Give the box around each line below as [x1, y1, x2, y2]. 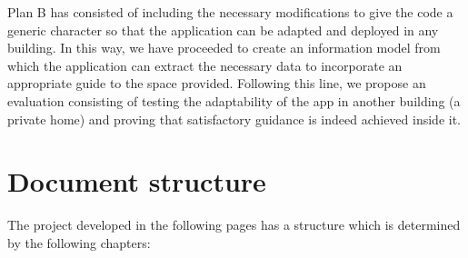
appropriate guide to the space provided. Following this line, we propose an [7, 74, 426, 93]
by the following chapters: [7, 233, 151, 252]
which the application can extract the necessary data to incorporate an [7, 55, 403, 74]
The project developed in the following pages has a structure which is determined [7, 215, 461, 234]
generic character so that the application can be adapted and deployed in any [7, 20, 439, 39]
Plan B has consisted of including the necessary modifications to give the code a [7, 3, 453, 21]
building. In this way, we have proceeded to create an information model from [7, 38, 441, 57]
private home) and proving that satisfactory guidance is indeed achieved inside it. [7, 109, 461, 128]
